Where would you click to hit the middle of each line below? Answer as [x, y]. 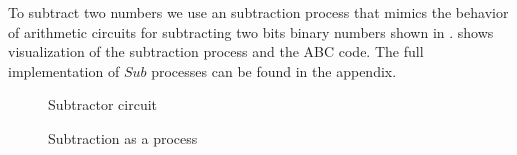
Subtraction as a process [123, 137]
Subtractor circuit [103, 104]
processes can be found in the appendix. [274, 70]
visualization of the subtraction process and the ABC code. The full [216, 51]
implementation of [64, 70]
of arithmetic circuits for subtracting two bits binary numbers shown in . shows [251, 31]
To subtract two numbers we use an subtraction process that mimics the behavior [258, 12]
